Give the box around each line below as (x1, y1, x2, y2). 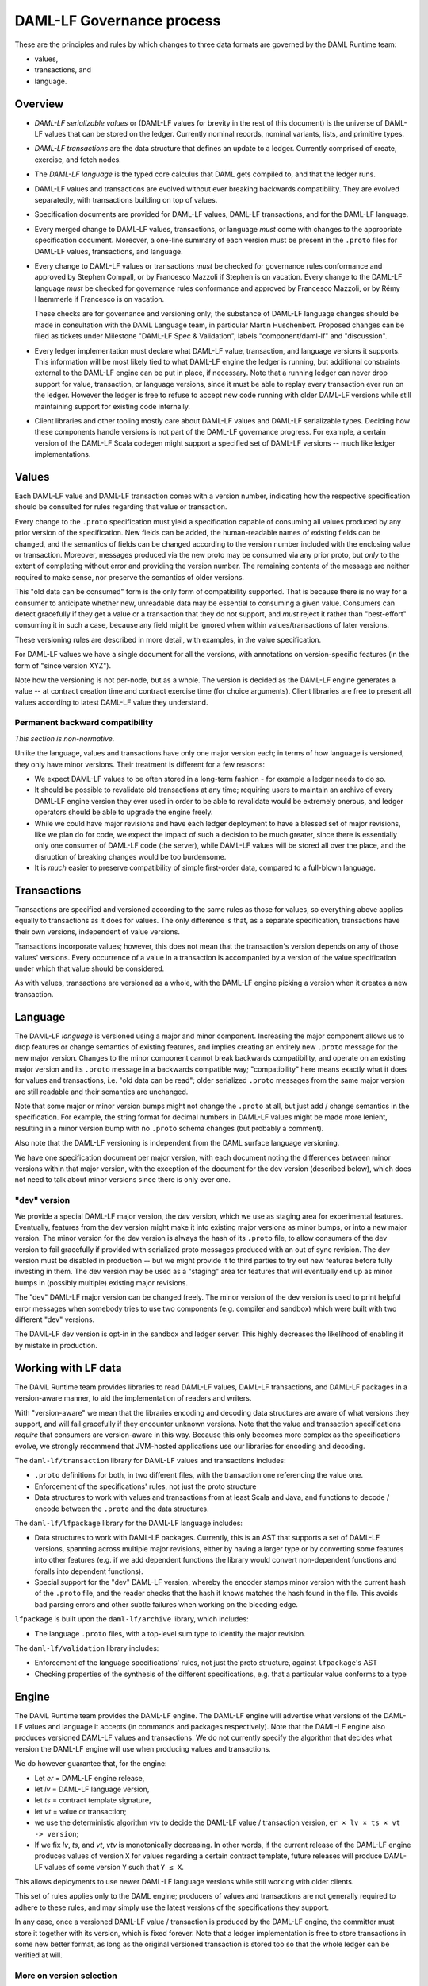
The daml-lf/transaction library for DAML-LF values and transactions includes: (14, 1456, 287, 1466)
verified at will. (14, 1950, 63, 1960)
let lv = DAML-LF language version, (34, 1784, 150, 1794)
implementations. (34, 450, 91, 459)
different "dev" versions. (14, 1315, 95, 1324)
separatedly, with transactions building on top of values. (34, 195, 218, 204)
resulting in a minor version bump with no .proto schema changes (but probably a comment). (14, 1123, 324, 1133)
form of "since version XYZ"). (14, 660, 111, 670)
